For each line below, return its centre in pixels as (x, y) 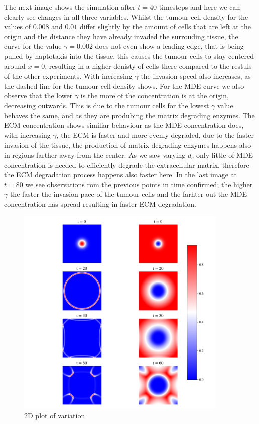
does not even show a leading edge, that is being (169, 46)
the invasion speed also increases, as (196, 76)
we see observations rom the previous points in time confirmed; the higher (139, 184)
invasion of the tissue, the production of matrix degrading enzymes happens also (128, 145)
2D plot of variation (55, 415)
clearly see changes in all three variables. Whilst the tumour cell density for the (126, 16)
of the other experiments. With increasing (68, 76)
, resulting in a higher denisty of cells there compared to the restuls (148, 66)
